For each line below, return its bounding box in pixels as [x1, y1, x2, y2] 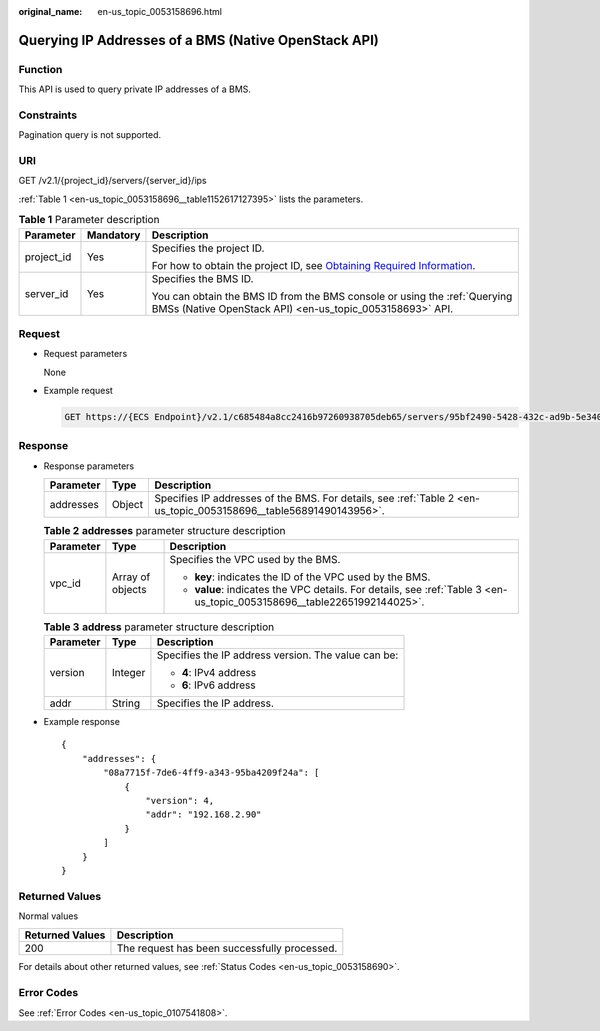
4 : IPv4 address [181, 665, 257, 679]
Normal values [18, 910, 79, 922]
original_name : [18, 6, 83, 17]
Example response [43, 715, 120, 727]
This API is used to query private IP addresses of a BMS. [18, 83, 252, 95]
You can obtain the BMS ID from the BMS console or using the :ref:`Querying [151, 289, 513, 303]
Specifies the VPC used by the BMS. [169, 552, 341, 566]
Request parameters [43, 348, 128, 360]
